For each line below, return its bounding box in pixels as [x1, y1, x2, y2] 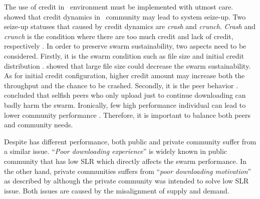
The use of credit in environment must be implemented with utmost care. [4, 2, 233, 12]
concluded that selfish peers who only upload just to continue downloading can [4, 90, 246, 100]
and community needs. [4, 119, 73, 130]
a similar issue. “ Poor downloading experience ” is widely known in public [4, 146, 227, 156]
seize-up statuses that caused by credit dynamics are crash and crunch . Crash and [4, 21, 255, 32]
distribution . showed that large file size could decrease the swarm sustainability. [4, 60, 251, 71]
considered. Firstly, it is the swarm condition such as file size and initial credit [4, 50, 244, 61]
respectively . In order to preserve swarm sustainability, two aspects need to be [4, 41, 246, 51]
